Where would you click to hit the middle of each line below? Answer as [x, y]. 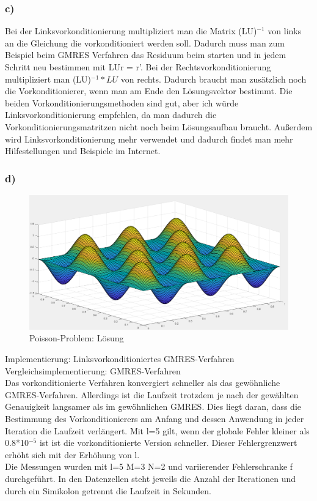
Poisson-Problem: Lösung [77, 338]
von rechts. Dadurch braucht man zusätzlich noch [213, 79]
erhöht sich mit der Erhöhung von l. [72, 454]
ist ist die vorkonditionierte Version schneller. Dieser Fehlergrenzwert [168, 443]
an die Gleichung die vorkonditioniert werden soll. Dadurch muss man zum [145, 43]
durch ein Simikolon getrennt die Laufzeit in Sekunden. [108, 490]
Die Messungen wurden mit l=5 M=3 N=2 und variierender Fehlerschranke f [149, 466]
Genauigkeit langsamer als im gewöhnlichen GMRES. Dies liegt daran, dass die [153, 406]
